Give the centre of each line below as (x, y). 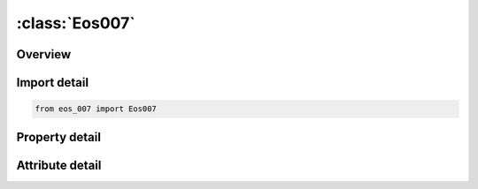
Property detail (59, 137)
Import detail (52, 83)
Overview (44, 54)
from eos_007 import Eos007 (96, 109)
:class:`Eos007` (76, 23)
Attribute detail (59, 165)
